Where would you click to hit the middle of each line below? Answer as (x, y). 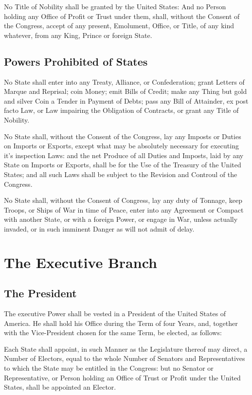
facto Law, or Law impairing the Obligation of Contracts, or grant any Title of (121, 110)
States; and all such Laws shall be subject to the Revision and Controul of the (121, 174)
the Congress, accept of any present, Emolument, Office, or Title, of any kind (119, 26)
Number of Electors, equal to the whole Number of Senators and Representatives (125, 358)
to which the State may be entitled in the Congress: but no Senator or (109, 368)
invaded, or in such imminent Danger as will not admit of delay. (99, 228)
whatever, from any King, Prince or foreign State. (78, 35)
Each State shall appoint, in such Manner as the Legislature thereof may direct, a (126, 349)
